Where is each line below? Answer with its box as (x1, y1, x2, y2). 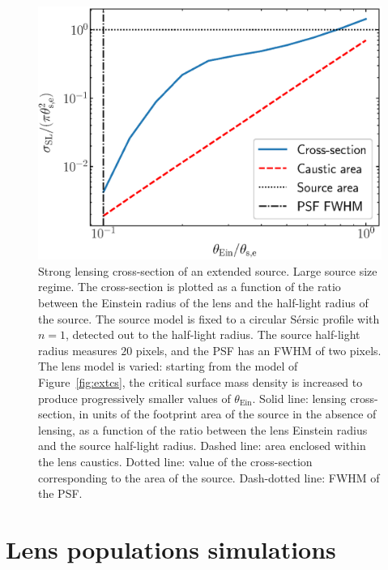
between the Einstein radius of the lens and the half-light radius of (38, 294, 369, 311)
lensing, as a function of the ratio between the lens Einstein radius (38, 421, 368, 438)
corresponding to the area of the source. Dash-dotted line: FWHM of (38, 469, 380, 486)
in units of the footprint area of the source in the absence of (79, 405, 377, 422)
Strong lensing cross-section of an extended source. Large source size (38, 262, 377, 279)
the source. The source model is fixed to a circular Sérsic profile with (38, 310, 380, 327)
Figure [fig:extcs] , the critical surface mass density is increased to (38, 373, 363, 390)
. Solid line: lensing (252, 389, 347, 406)
